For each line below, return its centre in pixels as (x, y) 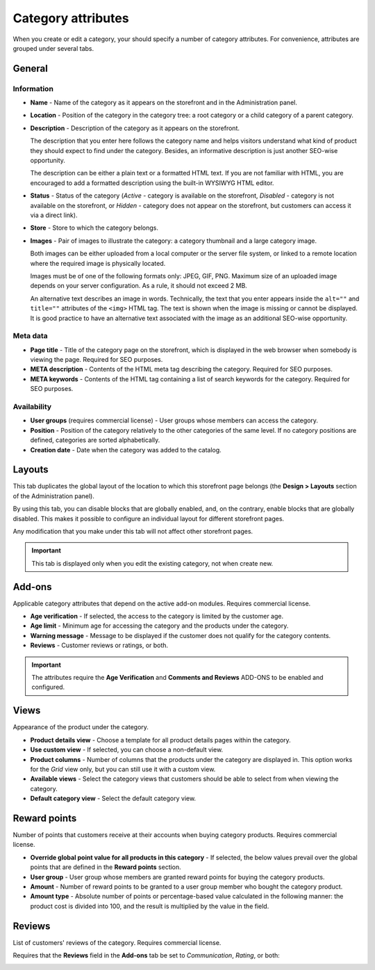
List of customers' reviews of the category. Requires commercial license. (117, 942)
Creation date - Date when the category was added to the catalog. (126, 450)
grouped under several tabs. (53, 48)
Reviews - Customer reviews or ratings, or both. (99, 645)
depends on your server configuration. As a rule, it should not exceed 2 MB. (139, 286)
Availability (32, 406)
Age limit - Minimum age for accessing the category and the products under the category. (159, 626)
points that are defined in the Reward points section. (106, 867)
